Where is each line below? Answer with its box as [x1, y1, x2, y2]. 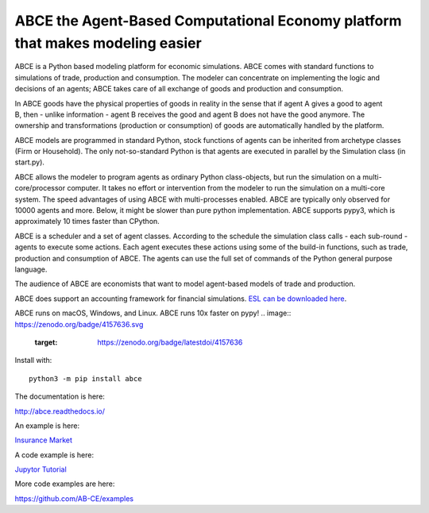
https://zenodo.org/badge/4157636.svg [14, 319, 144, 329]
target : [34, 337, 58, 347]
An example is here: [14, 421, 79, 430]
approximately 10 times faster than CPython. [14, 217, 160, 226]
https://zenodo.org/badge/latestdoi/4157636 [97, 337, 243, 347]
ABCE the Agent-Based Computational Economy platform [14, 12, 402, 29]
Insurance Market [14, 435, 73, 445]
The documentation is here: [14, 391, 105, 401]
